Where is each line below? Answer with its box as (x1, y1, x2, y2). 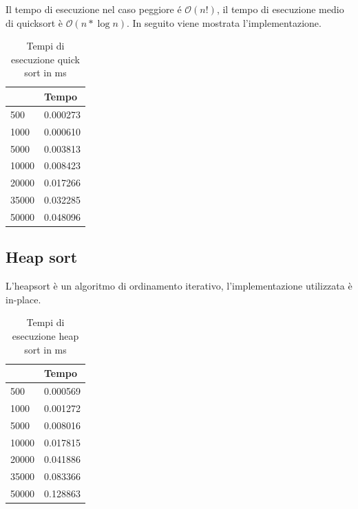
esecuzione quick (10, 52, 80, 66)
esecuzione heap (12, 328, 79, 343)
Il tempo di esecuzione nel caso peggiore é (6, 2, 182, 16)
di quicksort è (6, 15, 63, 30)
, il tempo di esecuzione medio (216, 2, 344, 16)
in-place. (6, 292, 41, 306)
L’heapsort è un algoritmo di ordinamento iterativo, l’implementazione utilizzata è (6, 279, 352, 293)
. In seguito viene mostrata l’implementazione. (127, 15, 322, 30)
